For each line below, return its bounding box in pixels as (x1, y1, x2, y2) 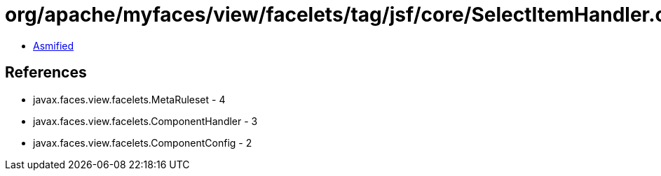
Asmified (33, 39, 74, 52)
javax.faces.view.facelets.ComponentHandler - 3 (33, 115, 258, 127)
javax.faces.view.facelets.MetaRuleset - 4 (33, 93, 226, 105)
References (5, 64, 87, 82)
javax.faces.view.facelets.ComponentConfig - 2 (33, 136, 252, 149)
